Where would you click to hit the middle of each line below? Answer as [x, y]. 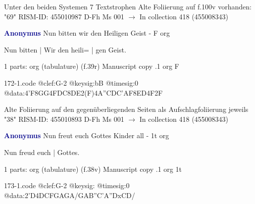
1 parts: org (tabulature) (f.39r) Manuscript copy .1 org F [92, 66]
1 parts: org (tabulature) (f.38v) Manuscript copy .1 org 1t [93, 169]
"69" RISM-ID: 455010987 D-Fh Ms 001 [64, 16]
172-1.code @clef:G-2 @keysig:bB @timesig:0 [71, 82]
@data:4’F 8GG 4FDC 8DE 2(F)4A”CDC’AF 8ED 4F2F [83, 92]
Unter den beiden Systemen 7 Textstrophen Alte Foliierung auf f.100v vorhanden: [128, 6]
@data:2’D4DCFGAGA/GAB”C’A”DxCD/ [70, 195]
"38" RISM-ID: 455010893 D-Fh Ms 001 [64, 119]
